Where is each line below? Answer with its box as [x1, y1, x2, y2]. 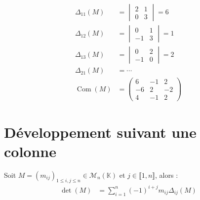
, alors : [155, 169, 178, 180]
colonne [4, 141, 56, 161]
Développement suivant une [4, 121, 197, 142]
